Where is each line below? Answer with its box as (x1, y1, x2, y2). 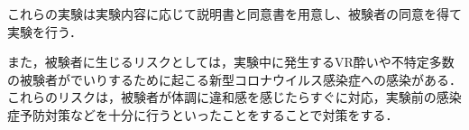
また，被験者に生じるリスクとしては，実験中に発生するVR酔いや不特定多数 (7, 52, 455, 71)
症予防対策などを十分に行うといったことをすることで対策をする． (7, 105, 399, 124)
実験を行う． (7, 22, 82, 41)
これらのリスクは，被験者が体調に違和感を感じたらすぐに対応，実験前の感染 (7, 88, 462, 107)
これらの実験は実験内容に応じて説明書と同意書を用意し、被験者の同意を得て (7, 5, 462, 23)
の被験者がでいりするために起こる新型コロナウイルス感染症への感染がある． (7, 70, 462, 88)
